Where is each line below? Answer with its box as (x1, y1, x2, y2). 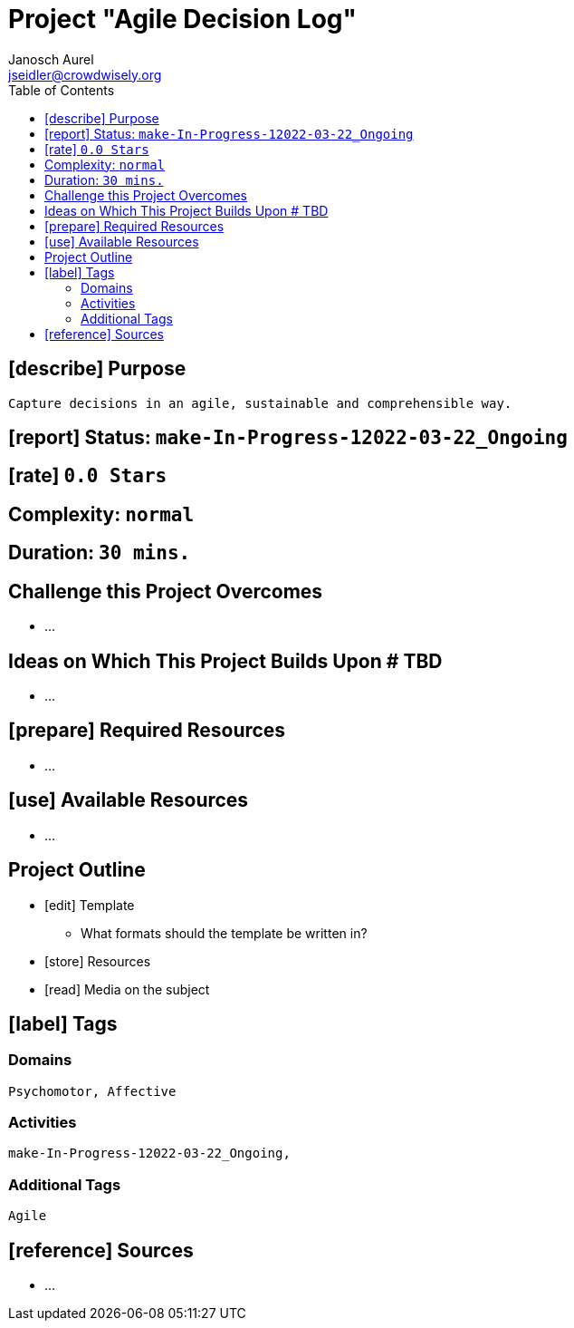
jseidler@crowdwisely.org (8, 66, 162, 82)
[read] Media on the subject (44, 981, 210, 997)
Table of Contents (8, 82, 115, 98)
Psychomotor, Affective (8, 1083, 177, 1099)
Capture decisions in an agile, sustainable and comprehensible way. (8, 395, 512, 411)
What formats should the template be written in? (81, 925, 368, 941)
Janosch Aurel (8, 51, 94, 67)
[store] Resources (44, 953, 151, 969)
